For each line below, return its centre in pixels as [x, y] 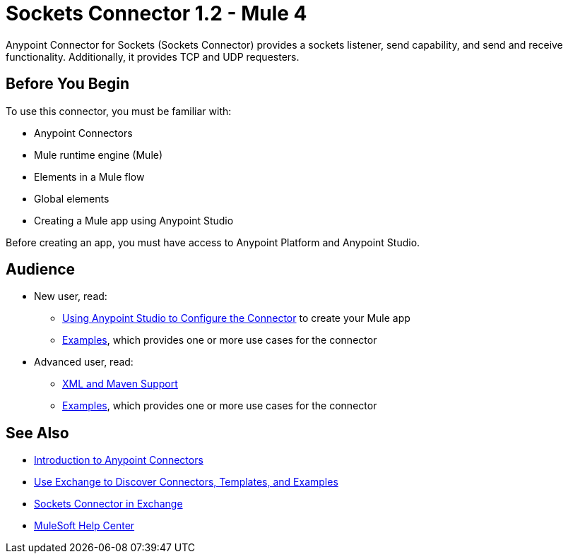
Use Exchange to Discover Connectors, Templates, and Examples [186, 482]
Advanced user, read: [84, 362]
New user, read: [71, 296]
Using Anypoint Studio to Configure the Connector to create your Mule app [236, 318]
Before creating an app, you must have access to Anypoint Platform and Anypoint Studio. [213, 242]
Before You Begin [68, 84]
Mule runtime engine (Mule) [99, 155]
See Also [37, 433]
